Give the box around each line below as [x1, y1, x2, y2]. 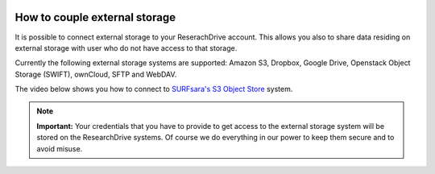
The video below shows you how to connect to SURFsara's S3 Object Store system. [14, 85, 293, 94]
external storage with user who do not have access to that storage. [14, 43, 238, 52]
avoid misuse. [36, 143, 83, 153]
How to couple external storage [14, 10, 176, 24]
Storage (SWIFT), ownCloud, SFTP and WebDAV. [14, 69, 177, 79]
